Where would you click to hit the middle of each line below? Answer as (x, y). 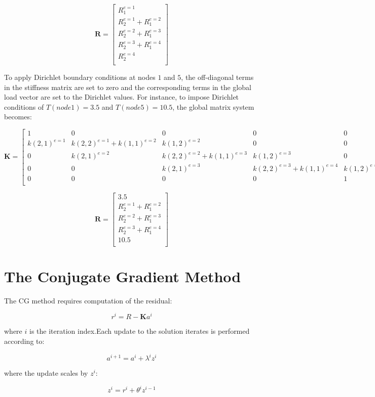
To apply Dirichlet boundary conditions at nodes (80, 77)
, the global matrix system (213, 106)
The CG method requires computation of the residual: (88, 300)
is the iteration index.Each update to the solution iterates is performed (139, 331)
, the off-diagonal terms (217, 77)
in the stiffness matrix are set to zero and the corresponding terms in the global (128, 87)
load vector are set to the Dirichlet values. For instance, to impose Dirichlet (122, 97)
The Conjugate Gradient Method (123, 276)
